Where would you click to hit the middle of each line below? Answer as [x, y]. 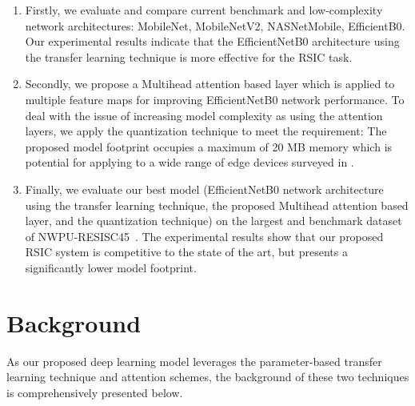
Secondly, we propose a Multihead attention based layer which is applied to [210, 84]
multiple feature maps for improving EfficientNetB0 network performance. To [215, 99]
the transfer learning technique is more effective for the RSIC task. [189, 56]
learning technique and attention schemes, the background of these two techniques [208, 377]
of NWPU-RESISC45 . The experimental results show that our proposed [204, 236]
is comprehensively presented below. [95, 392]
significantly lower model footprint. [111, 267]
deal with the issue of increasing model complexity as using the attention [204, 115]
